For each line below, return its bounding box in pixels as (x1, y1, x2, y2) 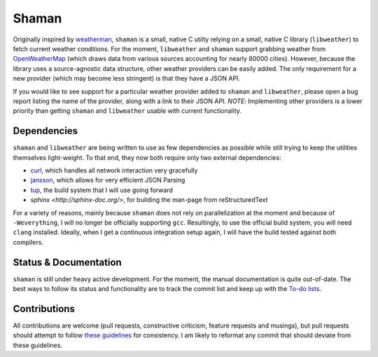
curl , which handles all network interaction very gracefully (30, 166, 198, 175)
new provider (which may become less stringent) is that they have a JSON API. (13, 74, 241, 83)
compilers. (13, 238, 43, 246)
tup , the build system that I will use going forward (30, 186, 173, 194)
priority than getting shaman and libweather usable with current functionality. (13, 107, 241, 115)
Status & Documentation (13, 256, 122, 268)
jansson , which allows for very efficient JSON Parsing (30, 176, 185, 184)
